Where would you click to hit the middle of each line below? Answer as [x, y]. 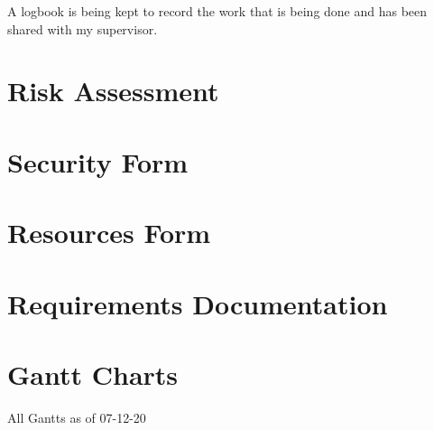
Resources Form [109, 233]
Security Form [98, 161]
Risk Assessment [113, 91]
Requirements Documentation [198, 303]
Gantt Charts [93, 374]
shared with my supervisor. [83, 28]
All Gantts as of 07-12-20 [77, 417]
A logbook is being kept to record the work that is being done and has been [217, 11]
